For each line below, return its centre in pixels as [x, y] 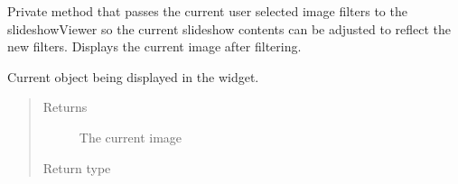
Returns [65, 107]
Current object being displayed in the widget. [133, 76]
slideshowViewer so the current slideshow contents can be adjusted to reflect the [229, 28]
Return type [77, 167]
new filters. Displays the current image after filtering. [154, 46]
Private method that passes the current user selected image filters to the [207, 11]
